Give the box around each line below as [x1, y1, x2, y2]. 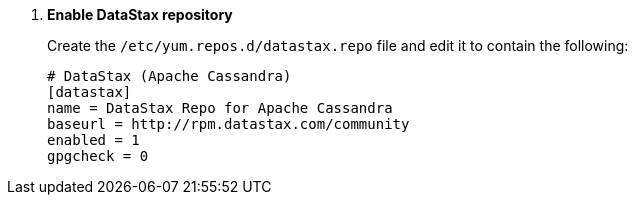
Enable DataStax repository [47, 6, 233, 23]
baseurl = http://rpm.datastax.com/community [47, 116, 410, 132]
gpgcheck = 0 [47, 148, 149, 164]
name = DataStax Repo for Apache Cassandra [47, 100, 393, 116]
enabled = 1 [47, 132, 140, 148]
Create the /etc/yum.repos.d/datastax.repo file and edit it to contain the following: [47, 37, 629, 54]
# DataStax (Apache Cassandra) [47, 68, 292, 84]
